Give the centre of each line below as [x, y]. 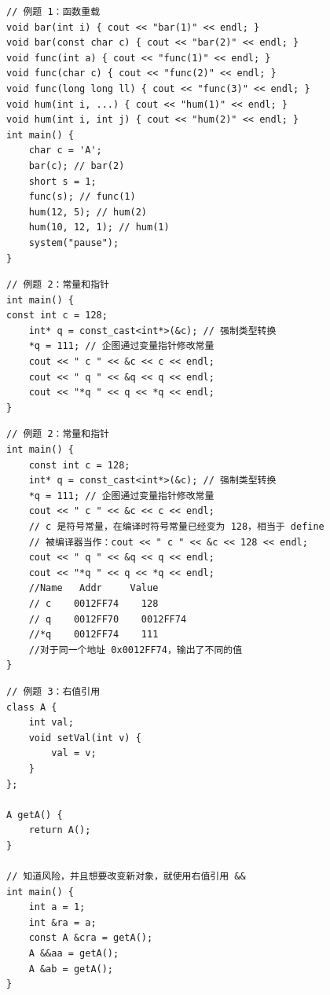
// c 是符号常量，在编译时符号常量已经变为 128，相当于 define [176, 527]
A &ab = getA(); [71, 969]
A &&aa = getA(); [74, 954]
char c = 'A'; [65, 151]
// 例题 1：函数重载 [53, 12]
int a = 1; [57, 907]
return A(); [60, 830]
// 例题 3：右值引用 [53, 691]
